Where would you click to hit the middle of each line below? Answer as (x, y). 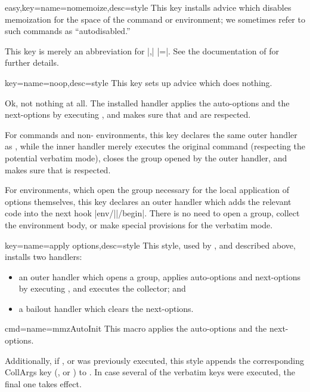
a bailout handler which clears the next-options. (106, 308)
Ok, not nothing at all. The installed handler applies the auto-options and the (147, 102)
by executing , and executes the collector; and (102, 288)
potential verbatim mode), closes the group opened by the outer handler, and (146, 157)
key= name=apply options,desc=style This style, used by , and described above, (150, 245)
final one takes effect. (43, 383)
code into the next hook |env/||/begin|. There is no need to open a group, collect (152, 213)
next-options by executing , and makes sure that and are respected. (128, 114)
